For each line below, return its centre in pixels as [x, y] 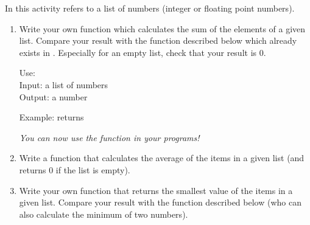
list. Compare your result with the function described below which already [158, 40]
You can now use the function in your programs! [109, 137]
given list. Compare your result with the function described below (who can [160, 202]
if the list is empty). [93, 169]
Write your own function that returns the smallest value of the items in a [156, 190]
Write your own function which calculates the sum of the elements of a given [162, 28]
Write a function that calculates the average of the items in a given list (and [162, 158]
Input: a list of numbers [64, 84]
